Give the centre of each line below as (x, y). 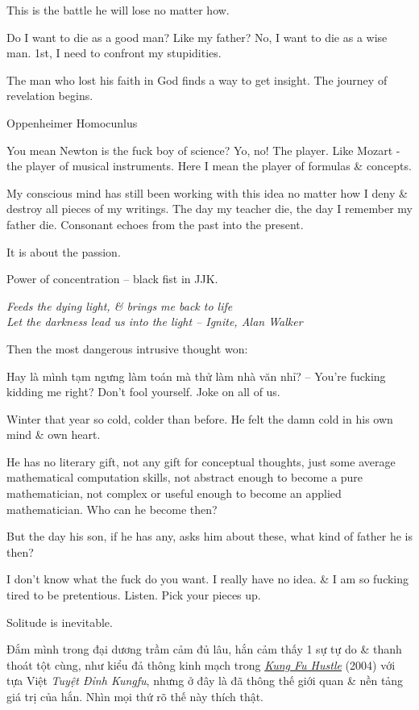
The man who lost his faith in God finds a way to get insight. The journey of (197, 79)
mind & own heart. (54, 434)
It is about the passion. (64, 251)
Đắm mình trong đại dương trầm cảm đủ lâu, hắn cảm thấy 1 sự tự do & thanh (204, 649)
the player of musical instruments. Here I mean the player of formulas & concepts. (209, 166)
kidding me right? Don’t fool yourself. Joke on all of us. (143, 392)
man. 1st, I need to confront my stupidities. (114, 53)
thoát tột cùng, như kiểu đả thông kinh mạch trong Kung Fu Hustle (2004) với (201, 664)
